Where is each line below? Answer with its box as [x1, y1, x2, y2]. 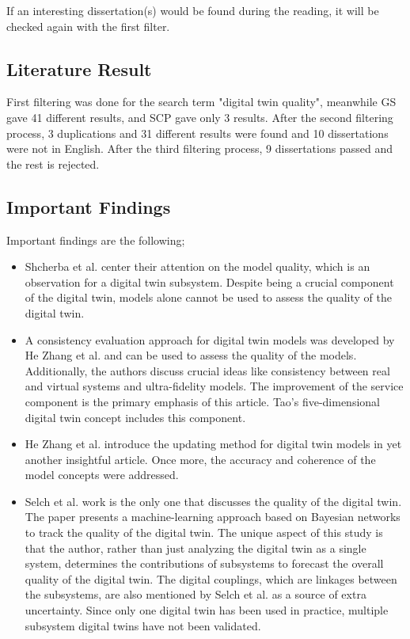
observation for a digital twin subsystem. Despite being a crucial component [25, 273, 394, 290]
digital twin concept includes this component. [25, 409, 246, 425]
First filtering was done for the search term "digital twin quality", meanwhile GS [6, 93, 397, 110]
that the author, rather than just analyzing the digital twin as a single [25, 539, 366, 556]
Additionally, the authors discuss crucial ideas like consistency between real [25, 362, 390, 378]
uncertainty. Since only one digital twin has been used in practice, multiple [25, 602, 389, 618]
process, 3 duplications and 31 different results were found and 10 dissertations [6, 124, 389, 141]
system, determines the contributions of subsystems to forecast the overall [25, 555, 384, 572]
